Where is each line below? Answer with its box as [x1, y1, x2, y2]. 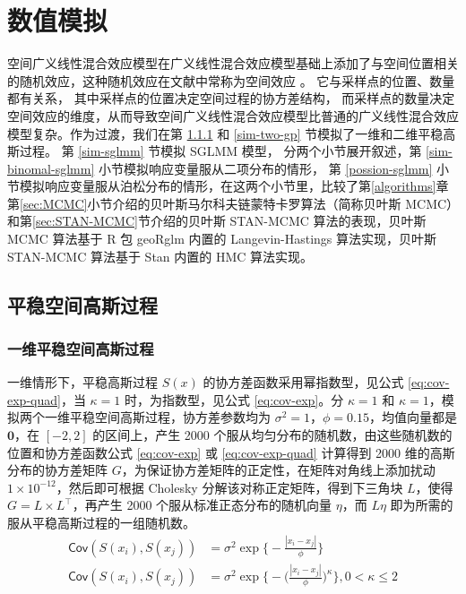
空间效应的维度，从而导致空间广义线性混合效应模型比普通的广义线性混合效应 [7, 106, 459, 125]
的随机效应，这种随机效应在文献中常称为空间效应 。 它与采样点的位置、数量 [7, 71, 455, 90]
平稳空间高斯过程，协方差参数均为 [69, 408, 271, 426]
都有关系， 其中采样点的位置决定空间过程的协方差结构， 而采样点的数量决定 [7, 89, 455, 108]
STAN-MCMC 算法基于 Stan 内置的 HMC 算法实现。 [7, 246, 314, 265]
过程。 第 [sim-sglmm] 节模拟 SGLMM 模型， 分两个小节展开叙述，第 [19, 142, 422, 160]
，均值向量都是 [368, 408, 457, 426]
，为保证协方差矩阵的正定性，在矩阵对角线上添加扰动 [121, 461, 436, 479]
